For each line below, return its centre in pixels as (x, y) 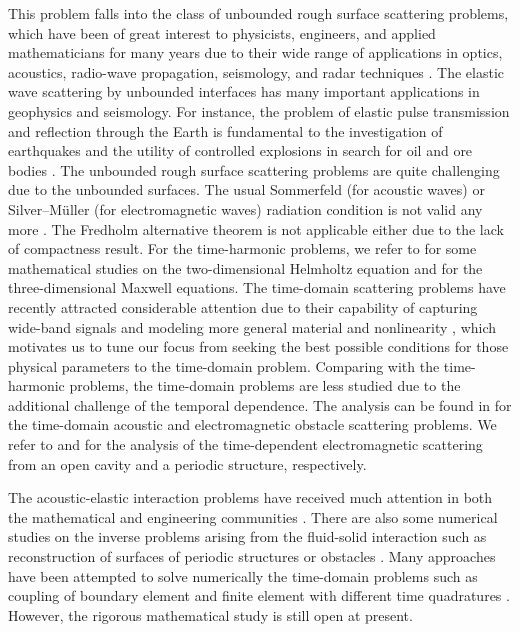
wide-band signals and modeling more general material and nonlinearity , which (252, 326)
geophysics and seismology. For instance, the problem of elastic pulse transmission (259, 110)
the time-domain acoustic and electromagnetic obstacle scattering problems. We (252, 424)
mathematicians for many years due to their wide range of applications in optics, (255, 52)
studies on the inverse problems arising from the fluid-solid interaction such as (247, 536)
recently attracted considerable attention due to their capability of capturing (243, 306)
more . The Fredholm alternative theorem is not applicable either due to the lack (256, 228)
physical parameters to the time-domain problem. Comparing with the (224, 365)
